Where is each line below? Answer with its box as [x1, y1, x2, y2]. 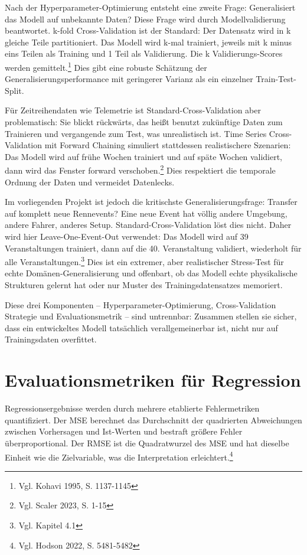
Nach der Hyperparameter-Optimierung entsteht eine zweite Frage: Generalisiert [5, 1, 296, 13]
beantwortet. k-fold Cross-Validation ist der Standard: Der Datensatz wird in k [5, 24, 291, 37]
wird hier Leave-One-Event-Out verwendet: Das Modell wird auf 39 [5, 230, 249, 242]
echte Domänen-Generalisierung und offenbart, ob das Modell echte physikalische [5, 267, 298, 279]
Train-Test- [256, 73, 296, 85]
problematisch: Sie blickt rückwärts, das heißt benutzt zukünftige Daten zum [5, 116, 283, 128]
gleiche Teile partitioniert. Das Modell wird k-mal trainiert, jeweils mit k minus [5, 35, 292, 48]
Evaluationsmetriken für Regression [5, 368, 301, 392]
